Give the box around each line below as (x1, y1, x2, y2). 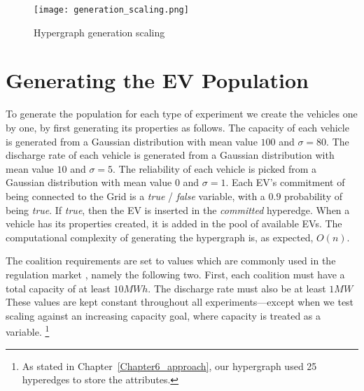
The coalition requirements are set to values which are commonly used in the (6, 253, 336, 268)
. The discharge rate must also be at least (148, 280, 326, 295)
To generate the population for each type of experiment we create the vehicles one (6, 106, 358, 121)
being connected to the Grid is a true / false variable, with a (6, 188, 265, 203)
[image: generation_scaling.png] (34, 5, 189, 15)
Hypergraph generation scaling (34, 24, 165, 39)
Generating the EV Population (6, 66, 309, 94)
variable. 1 (6, 322, 50, 339)
